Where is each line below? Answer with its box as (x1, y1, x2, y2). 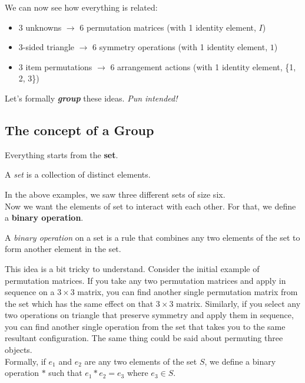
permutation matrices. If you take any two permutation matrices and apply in (5, 274, 286, 286)
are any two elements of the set (84, 355, 197, 367)
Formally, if (5, 355, 46, 367)
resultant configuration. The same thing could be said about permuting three (5, 332, 283, 344)
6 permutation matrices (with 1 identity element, (79, 21, 256, 33)
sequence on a (5, 286, 55, 298)
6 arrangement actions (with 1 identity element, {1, (110, 60, 296, 73)
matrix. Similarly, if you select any (176, 297, 301, 309)
